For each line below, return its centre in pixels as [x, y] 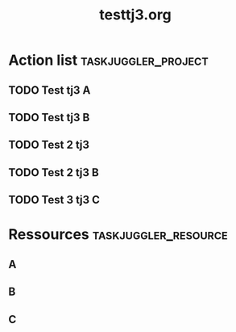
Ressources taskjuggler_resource [118, 235]
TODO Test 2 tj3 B [54, 172]
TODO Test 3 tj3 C [54, 200]
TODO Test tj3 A [50, 90]
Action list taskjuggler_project [108, 60]
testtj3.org [135, 15]
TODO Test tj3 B [49, 118]
